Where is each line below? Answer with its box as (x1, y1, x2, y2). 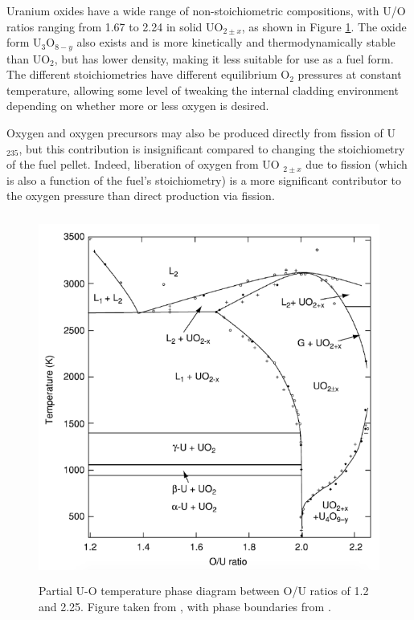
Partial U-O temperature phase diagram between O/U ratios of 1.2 (39, 582, 369, 599)
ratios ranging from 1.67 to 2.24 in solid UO (6, 18, 223, 35)
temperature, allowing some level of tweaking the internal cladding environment (6, 81, 399, 98)
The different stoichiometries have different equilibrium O (6, 66, 290, 83)
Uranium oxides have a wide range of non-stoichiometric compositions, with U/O (6, 2, 406, 18)
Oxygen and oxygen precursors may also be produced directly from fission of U (6, 124, 396, 141)
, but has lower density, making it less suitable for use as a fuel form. (54, 50, 394, 67)
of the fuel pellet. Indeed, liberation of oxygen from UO (6, 156, 280, 173)
